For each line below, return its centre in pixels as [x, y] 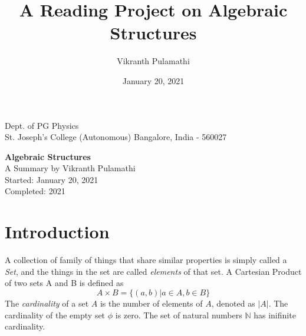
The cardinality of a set [47, 303]
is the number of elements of [151, 303]
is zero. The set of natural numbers [179, 315]
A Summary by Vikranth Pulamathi [70, 168]
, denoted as [233, 303]
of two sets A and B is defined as [64, 283]
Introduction [57, 232]
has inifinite [275, 315]
